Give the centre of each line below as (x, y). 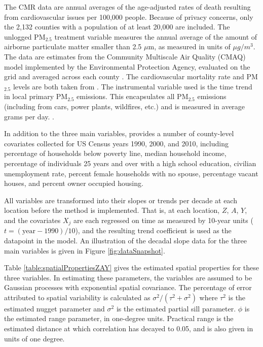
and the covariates (32, 220)
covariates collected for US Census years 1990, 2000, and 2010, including (116, 143)
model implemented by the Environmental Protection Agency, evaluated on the (127, 66)
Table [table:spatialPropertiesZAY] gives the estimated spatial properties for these (132, 267)
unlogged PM (25, 36)
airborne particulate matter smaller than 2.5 (73, 46)
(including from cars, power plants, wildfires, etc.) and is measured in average (125, 106)
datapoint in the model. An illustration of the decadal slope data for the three (126, 240)
